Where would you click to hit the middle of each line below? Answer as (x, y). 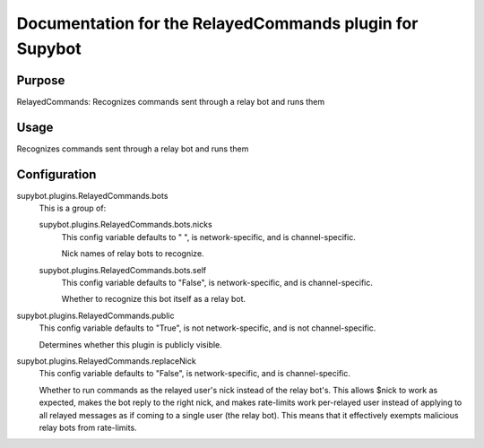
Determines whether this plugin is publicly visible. (131, 344)
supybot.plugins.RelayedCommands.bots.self (122, 270)
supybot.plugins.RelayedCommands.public (95, 315)
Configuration (56, 174)
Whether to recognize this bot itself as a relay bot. (154, 299)
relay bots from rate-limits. (88, 427)
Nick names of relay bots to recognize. (133, 254)
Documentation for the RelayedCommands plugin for (217, 23)
